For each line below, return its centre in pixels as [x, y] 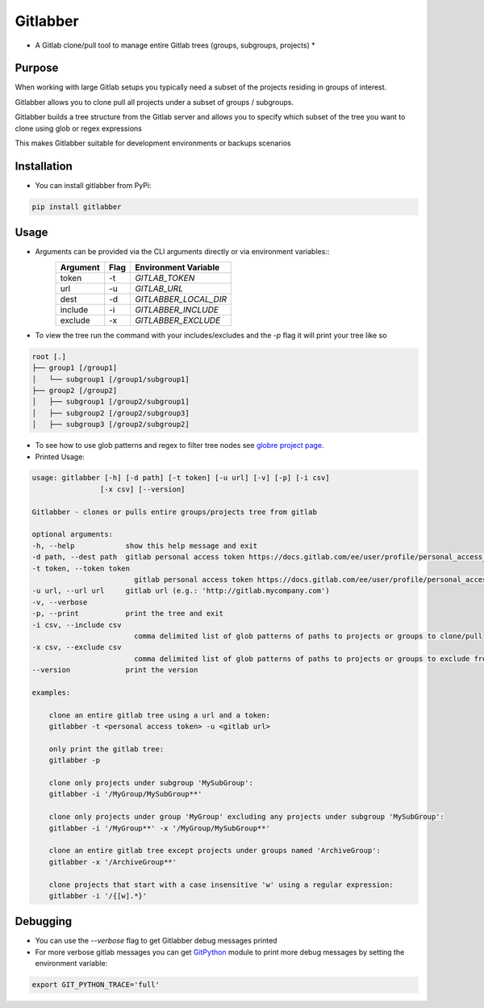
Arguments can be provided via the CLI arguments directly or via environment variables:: [182, 252]
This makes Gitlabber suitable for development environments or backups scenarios [153, 143]
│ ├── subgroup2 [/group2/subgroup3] [111, 413]
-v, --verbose [60, 602]
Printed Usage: [60, 457]
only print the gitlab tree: [106, 749]
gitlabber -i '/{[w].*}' [98, 895]
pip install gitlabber [77, 207]
